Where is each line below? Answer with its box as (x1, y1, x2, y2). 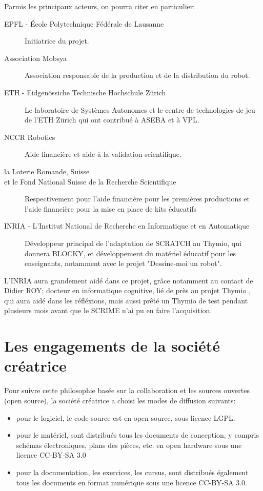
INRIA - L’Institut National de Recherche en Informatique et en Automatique (4, 220, 250, 231)
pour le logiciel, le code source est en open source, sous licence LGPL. (16, 412, 235, 423)
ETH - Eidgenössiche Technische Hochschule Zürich (4, 87, 166, 97)
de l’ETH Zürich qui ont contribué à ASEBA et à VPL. (25, 114, 199, 125)
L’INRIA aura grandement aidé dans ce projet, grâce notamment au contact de (4, 275, 253, 285)
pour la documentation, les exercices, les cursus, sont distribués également (16, 466, 249, 477)
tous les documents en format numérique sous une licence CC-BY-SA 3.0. (16, 477, 247, 487)
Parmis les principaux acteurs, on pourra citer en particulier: (4, 1, 195, 11)
